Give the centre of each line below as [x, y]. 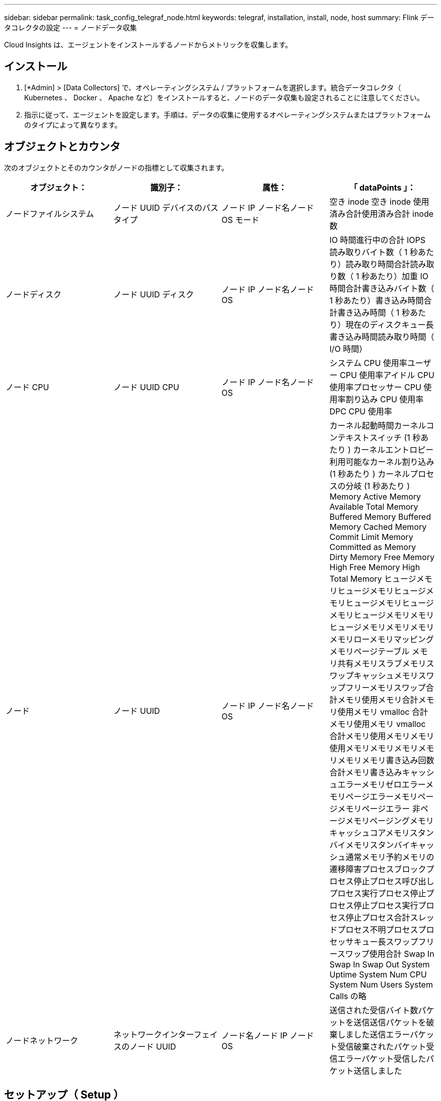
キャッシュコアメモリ [370, 833]
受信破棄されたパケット [382, 1046]
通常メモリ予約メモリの [390, 857]
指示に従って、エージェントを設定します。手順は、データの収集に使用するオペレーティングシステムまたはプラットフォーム [228, 114]
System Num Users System [381, 984]
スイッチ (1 [390, 437]
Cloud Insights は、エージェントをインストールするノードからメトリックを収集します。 [148, 45]
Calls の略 [348, 996]
